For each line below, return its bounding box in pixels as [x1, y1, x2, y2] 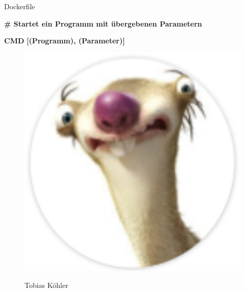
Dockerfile [4, 1, 35, 11]
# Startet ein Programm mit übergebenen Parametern [4, 18, 202, 29]
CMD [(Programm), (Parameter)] [4, 35, 125, 46]
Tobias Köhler [24, 280, 68, 290]
